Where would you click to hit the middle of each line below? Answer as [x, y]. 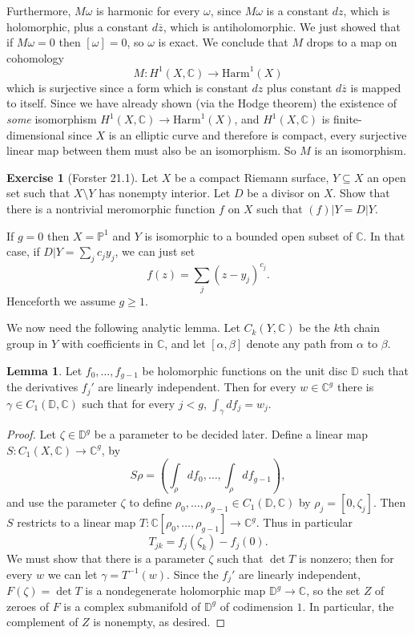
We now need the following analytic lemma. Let [123, 328]
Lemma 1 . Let [44, 370]
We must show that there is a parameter [106, 558]
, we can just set [155, 251]
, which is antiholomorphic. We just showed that [282, 26]
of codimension [256, 606]
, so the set [333, 591]
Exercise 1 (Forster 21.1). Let [83, 177]
